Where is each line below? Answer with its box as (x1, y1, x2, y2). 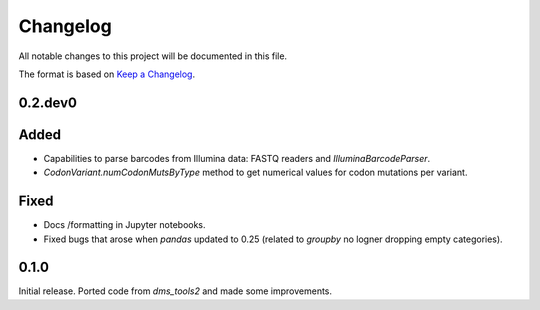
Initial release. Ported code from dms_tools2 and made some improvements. (18, 285, 333, 297)
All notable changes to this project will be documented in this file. (18, 50, 288, 62)
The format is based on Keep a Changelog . (18, 68, 195, 80)
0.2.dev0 (18, 94, 77, 111)
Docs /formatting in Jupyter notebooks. (43, 219, 206, 231)
